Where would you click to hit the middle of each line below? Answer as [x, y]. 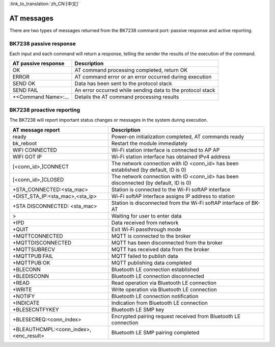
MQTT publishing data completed [152, 262]
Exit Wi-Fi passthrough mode [146, 229]
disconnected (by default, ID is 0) [151, 182]
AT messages [31, 18]
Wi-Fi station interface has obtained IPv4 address [171, 156]
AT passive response [38, 64]
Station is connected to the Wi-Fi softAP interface [171, 190]
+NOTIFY [24, 296]
